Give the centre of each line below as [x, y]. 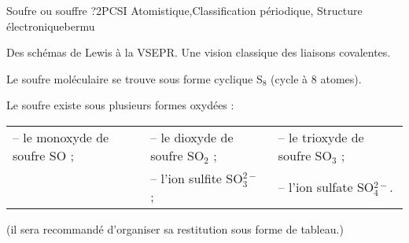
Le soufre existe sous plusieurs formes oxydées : [120, 105]
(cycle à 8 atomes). [316, 78]
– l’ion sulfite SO [197, 178]
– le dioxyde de [192, 137]
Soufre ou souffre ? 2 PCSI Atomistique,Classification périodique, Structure [184, 10]
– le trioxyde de [321, 137]
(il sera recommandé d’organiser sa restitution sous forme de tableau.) [175, 228]
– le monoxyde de [61, 137]
